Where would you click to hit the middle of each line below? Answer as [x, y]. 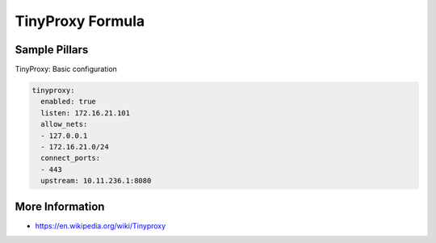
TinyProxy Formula [80, 21]
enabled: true [69, 102]
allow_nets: [64, 124]
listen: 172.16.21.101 [86, 113]
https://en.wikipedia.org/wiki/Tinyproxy [101, 225]
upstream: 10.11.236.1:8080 [96, 181]
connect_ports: [71, 158]
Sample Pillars [52, 50]
